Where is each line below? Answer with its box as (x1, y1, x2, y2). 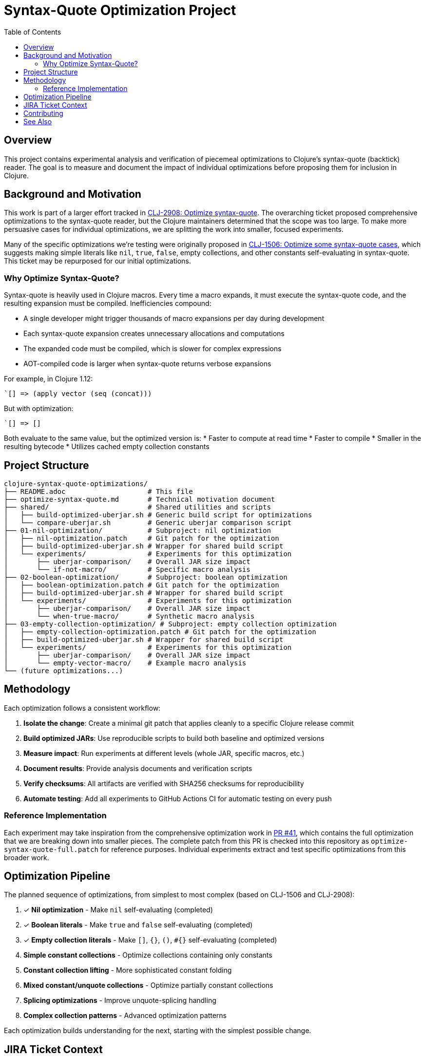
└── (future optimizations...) (4, 667, 123, 675)
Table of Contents (4, 27, 61, 36)
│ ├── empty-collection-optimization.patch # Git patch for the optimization (4, 628, 316, 636)
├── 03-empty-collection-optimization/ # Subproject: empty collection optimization (4, 620, 337, 628)
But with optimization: (4, 404, 74, 413)
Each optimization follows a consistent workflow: (4, 703, 161, 712)
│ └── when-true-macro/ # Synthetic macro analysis (4, 612, 255, 621)
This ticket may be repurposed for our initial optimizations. (4, 257, 191, 265)
